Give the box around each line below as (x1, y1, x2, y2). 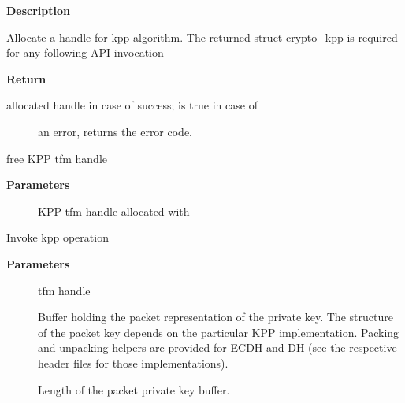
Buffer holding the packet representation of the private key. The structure (38, 309, 393, 325)
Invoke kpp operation (6, 229, 109, 246)
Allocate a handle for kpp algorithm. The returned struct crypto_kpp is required (6, 28, 398, 45)
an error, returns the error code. (38, 123, 193, 139)
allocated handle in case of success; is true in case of (6, 97, 258, 113)
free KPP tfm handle (6, 150, 108, 166)
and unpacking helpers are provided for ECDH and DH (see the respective (38, 339, 397, 356)
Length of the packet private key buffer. (38, 381, 230, 397)
